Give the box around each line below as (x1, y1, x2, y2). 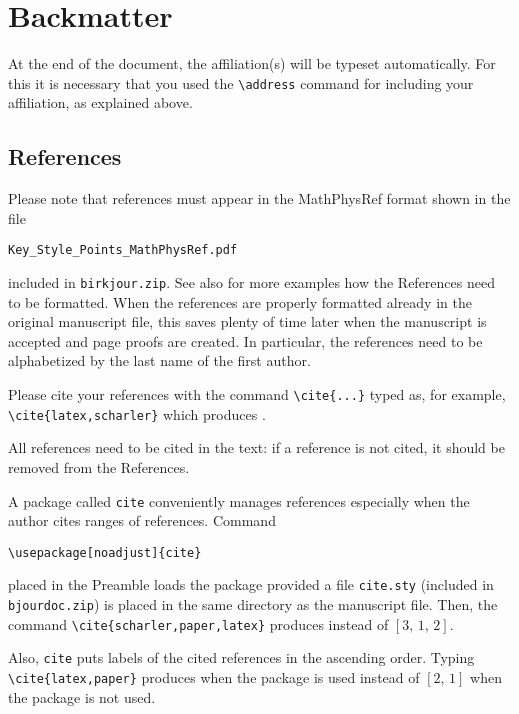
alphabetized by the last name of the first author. (8, 350, 311, 371)
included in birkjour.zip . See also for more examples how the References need (8, 272, 495, 293)
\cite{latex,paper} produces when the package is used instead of (8, 667, 420, 688)
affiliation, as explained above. (8, 92, 193, 113)
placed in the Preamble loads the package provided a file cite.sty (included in (8, 574, 494, 595)
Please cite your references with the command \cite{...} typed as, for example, (8, 384, 506, 405)
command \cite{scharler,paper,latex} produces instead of (8, 613, 389, 634)
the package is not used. (8, 686, 156, 707)
